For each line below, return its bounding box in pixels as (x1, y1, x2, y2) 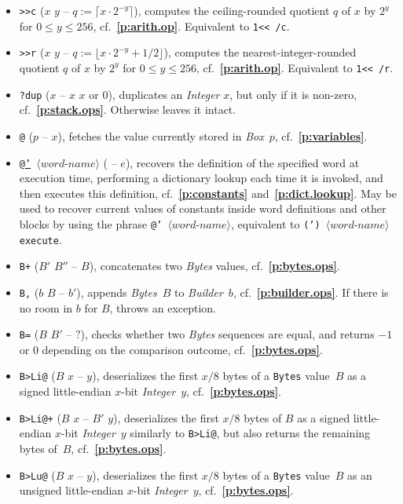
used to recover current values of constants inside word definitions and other (19, 200, 387, 217)
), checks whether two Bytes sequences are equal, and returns (80, 326, 375, 342)
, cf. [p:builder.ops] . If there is (233, 283, 389, 300)
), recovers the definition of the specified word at (125, 154, 360, 170)
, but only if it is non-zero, (229, 86, 357, 102)
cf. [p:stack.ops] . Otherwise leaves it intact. (19, 101, 236, 118)
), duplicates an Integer (108, 86, 220, 102)
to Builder (174, 283, 223, 300)
